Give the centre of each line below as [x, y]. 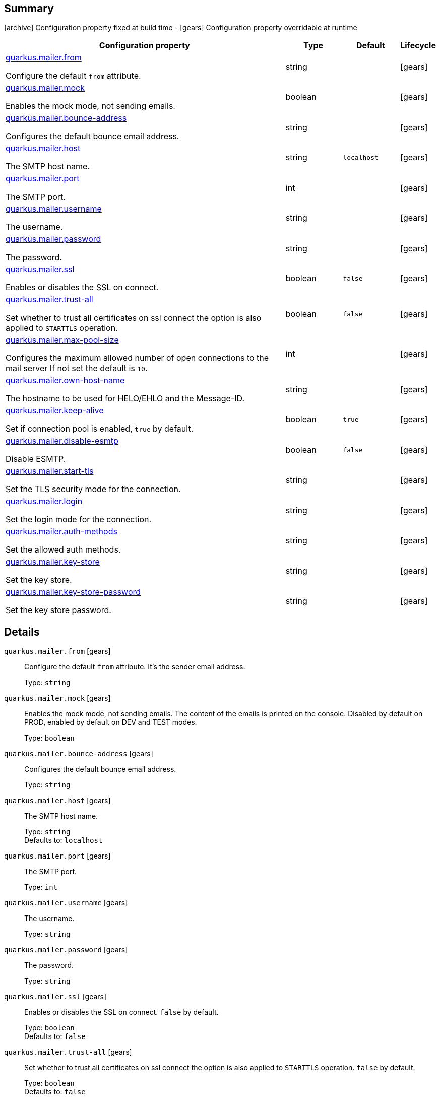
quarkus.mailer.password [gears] [66, 950]
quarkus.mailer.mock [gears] [57, 698]
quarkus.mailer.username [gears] [66, 903]
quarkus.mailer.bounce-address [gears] [79, 754]
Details [22, 632]
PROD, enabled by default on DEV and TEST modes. [111, 722]
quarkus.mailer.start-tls [50, 471]
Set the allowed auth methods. [63, 550]
